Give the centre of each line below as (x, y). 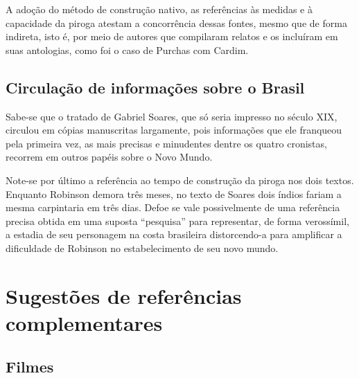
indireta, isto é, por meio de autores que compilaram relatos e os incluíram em (172, 36)
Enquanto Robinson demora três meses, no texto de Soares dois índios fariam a (174, 193)
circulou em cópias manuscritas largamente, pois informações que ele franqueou (174, 130)
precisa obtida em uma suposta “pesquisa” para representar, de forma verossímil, (177, 220)
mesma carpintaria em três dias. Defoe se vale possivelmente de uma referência (173, 207)
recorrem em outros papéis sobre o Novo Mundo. (109, 157)
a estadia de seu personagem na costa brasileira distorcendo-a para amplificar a (174, 234)
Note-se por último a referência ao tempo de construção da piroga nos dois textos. (180, 180)
